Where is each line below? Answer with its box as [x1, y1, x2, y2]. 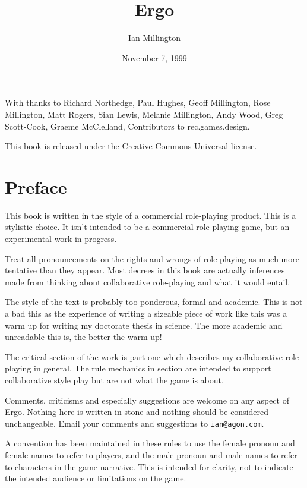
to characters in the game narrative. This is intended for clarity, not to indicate [5, 460, 293, 473]
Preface [5, 174, 67, 199]
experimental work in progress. [5, 232, 117, 244]
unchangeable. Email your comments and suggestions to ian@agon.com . [5, 417, 264, 429]
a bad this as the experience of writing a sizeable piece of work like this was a [5, 307, 287, 319]
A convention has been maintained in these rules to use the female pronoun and [5, 437, 295, 449]
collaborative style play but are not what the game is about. [5, 373, 224, 386]
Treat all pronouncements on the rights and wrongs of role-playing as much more [5, 252, 299, 265]
